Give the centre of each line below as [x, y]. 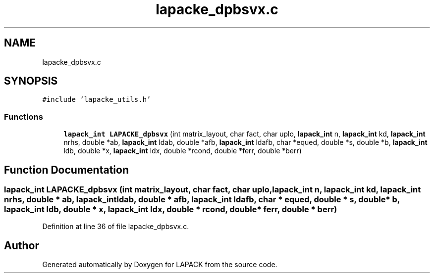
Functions [24, 116]
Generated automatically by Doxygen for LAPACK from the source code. [160, 265]
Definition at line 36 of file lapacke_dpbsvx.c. [116, 227]
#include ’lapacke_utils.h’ [97, 100]
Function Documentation [66, 170]
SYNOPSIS [31, 81]
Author [22, 245]
